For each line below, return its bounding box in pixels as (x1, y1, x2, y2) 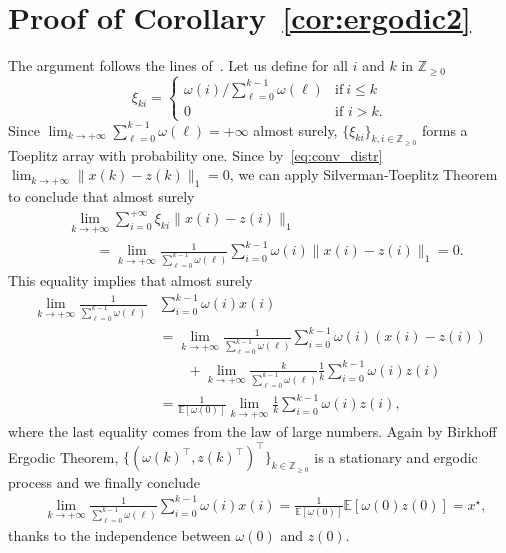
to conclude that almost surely (8, 186, 195, 207)
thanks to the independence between (8, 524, 231, 545)
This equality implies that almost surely (8, 269, 253, 290)
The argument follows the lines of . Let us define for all (8, 55, 349, 76)
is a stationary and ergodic (314, 446, 478, 467)
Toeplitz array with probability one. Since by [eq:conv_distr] (8, 144, 383, 165)
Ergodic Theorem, (8, 446, 119, 467)
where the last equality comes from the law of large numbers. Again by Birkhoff (8, 421, 497, 442)
